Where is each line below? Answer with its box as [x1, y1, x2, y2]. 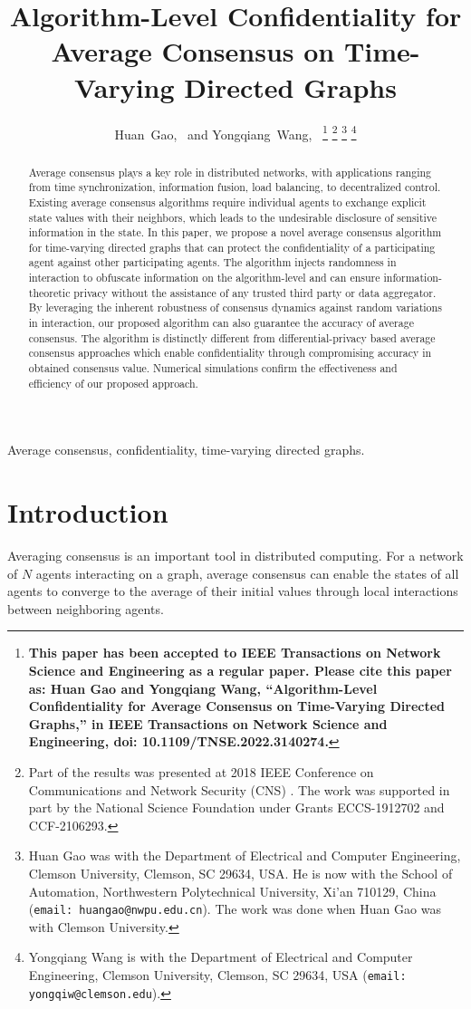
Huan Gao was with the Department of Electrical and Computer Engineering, [28, 846, 461, 865]
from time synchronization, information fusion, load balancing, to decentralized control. [28, 179, 441, 195]
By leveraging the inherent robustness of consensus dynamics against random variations [28, 300, 442, 315]
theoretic [28, 284, 71, 300]
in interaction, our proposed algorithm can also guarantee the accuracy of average [28, 315, 414, 331]
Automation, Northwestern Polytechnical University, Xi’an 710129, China [28, 881, 437, 900]
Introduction [7, 494, 168, 531]
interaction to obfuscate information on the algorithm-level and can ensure [28, 270, 380, 285]
